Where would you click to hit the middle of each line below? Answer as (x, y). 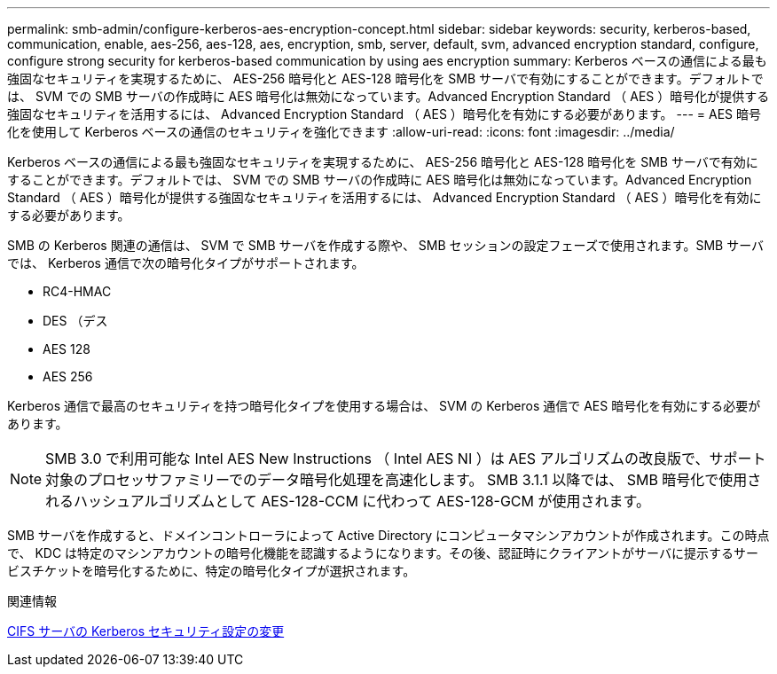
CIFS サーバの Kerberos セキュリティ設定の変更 (146, 631)
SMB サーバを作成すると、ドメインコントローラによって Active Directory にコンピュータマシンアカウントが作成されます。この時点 (388, 535)
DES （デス (75, 321)
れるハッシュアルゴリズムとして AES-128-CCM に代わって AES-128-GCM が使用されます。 (348, 501)
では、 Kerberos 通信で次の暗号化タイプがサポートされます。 (186, 263)
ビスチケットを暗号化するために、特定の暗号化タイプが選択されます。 (212, 571)
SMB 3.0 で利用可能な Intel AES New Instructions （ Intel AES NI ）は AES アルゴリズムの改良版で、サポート (406, 458)
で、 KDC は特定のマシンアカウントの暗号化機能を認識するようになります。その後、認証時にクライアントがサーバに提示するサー (383, 553)
